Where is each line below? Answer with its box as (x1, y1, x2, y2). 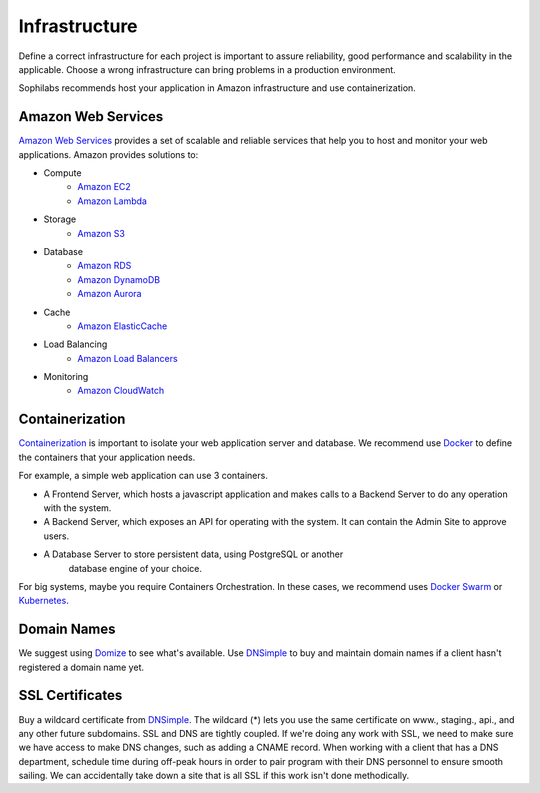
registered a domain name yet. (18, 661, 145, 673)
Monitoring (43, 371, 89, 383)
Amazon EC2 (77, 181, 132, 193)
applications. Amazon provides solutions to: (18, 148, 199, 160)
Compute (43, 167, 82, 179)
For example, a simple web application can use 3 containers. (18, 470, 269, 482)
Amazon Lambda (77, 195, 147, 207)
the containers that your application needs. (18, 451, 196, 463)
